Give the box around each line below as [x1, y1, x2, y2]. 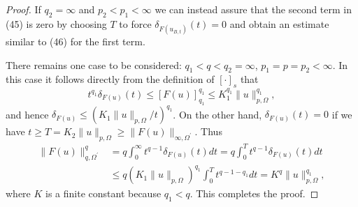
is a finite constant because [45, 186, 162, 201]
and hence [6, 107, 49, 121]
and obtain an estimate [229, 16, 329, 31]
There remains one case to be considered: [6, 57, 182, 72]
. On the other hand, [173, 107, 262, 121]
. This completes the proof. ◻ [189, 186, 319, 201]
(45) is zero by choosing [6, 16, 107, 31]
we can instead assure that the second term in [155, 2, 352, 16]
